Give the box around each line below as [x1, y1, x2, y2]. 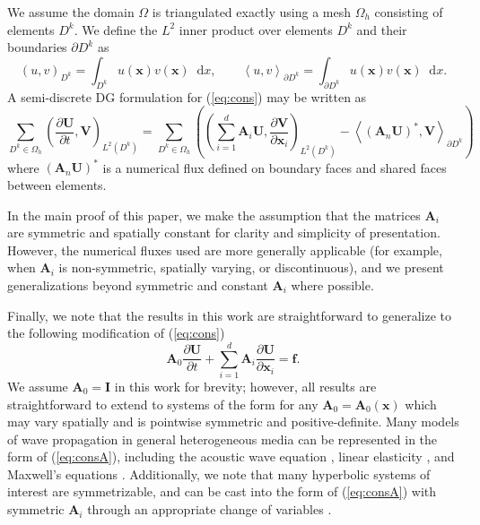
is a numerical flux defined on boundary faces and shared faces [102, 158, 447, 176]
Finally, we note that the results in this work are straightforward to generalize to [7, 306, 452, 324]
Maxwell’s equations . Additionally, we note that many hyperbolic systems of [7, 464, 431, 483]
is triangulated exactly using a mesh [152, 3, 351, 21]
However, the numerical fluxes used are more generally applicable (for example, [7, 240, 442, 259]
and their [356, 20, 407, 39]
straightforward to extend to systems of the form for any [7, 394, 319, 413]
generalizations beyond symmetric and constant [7, 276, 268, 295]
